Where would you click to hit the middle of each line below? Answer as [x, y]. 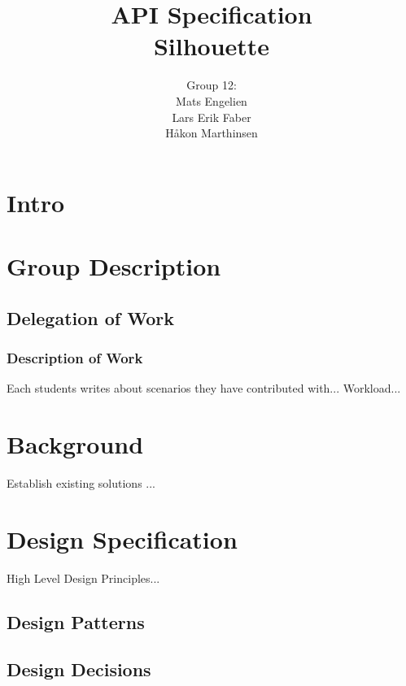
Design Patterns [76, 621]
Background [75, 444]
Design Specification [122, 538]
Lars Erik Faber [212, 117]
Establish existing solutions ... [81, 482]
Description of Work [75, 357]
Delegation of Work [91, 317]
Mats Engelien [212, 100]
